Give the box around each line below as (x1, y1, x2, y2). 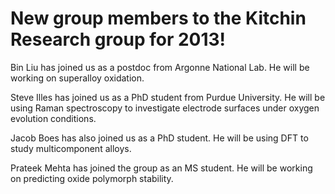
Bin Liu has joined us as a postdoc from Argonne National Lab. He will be (10, 61, 310, 73)
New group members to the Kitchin (10, 7, 307, 30)
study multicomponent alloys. (10, 142, 132, 154)
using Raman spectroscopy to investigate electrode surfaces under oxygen (10, 102, 320, 114)
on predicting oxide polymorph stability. (10, 172, 174, 184)
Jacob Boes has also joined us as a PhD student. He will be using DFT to (10, 132, 309, 144)
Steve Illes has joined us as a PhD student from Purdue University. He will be (10, 91, 326, 103)
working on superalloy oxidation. (10, 72, 145, 84)
